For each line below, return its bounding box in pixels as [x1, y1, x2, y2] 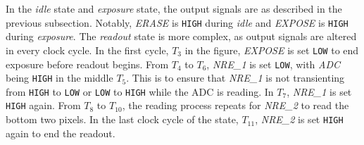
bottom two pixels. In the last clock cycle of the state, [6, 112, 239, 127]
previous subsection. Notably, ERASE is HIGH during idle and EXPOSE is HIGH [6, 15, 349, 30]
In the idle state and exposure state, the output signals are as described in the [6, 1, 342, 15]
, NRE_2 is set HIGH [255, 112, 344, 127]
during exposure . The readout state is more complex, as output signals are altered [6, 29, 357, 44]
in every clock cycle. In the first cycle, [6, 42, 169, 57]
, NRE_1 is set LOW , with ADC [206, 56, 341, 71]
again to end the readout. [6, 125, 115, 140]
